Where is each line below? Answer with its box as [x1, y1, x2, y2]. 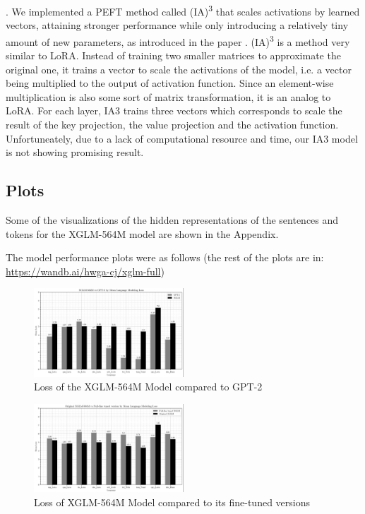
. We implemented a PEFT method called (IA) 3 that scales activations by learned [6, 2, 360, 18]
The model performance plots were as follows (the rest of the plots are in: [6, 250, 324, 265]
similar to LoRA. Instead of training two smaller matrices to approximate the [6, 48, 341, 63]
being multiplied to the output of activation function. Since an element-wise [6, 76, 334, 90]
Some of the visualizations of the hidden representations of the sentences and [6, 213, 339, 227]
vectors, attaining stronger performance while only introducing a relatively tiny [6, 18, 349, 32]
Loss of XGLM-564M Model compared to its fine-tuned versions [34, 494, 310, 509]
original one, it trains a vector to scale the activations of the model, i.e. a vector [6, 61, 352, 76]
